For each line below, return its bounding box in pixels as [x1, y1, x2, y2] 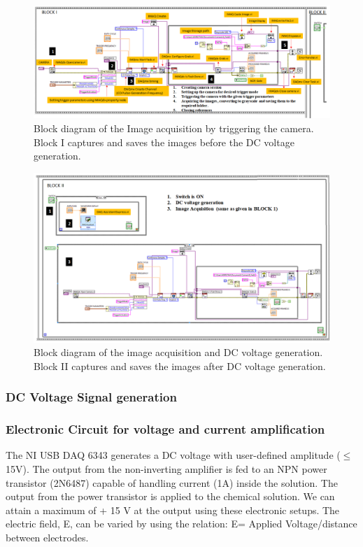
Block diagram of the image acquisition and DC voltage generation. [34, 345, 323, 360]
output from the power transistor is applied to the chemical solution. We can [6, 489, 335, 504]
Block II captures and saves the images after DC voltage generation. [34, 358, 326, 373]
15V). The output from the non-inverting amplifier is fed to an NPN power [6, 461, 327, 476]
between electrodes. [6, 530, 89, 544]
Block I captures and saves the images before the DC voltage [34, 134, 294, 149]
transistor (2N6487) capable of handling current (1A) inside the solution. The [6, 475, 338, 490]
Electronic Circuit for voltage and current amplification [6, 420, 325, 438]
